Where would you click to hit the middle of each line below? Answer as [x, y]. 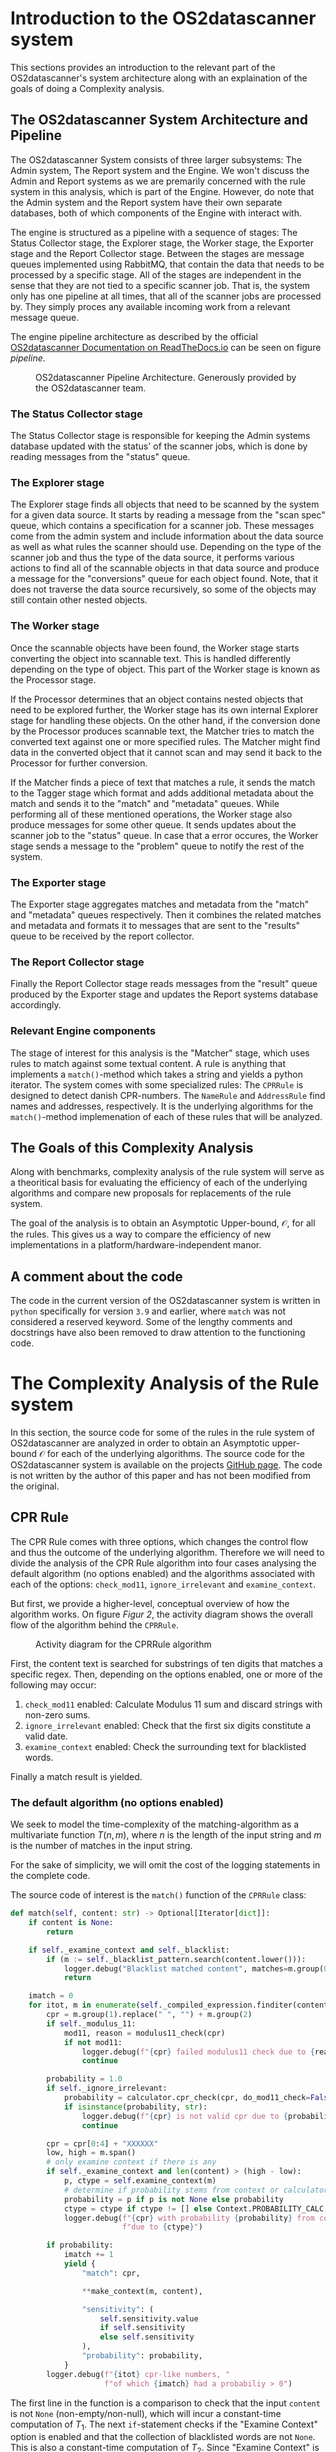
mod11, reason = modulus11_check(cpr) [144, 2033]
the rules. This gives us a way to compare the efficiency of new [141, 1234]
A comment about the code [96, 1276]
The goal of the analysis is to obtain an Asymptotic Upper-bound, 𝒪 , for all [163, 1223]
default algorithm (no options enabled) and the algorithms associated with [162, 1573]
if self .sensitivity [142, 2328]
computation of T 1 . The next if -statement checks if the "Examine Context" [164, 2425]
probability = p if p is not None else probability [173, 2199]
